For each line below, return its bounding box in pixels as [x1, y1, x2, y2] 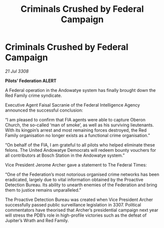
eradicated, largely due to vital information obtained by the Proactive [5, 176, 143, 182]
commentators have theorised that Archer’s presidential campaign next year [5, 207, 159, 213]
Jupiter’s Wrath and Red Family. [5, 217, 69, 223]
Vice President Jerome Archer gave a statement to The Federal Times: [5, 162, 147, 168]
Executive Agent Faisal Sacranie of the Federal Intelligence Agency [5, 102, 141, 108]
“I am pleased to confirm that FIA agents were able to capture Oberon [5, 116, 146, 122]
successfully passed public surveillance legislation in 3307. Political [5, 201, 141, 207]
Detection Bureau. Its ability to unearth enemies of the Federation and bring [5, 182, 158, 188]
